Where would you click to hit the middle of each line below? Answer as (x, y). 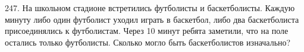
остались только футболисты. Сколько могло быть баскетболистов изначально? (148, 42)
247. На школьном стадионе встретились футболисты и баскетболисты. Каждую (150, 8)
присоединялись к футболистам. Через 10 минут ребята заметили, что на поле (147, 31)
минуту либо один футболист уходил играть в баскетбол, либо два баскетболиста (152, 19)
